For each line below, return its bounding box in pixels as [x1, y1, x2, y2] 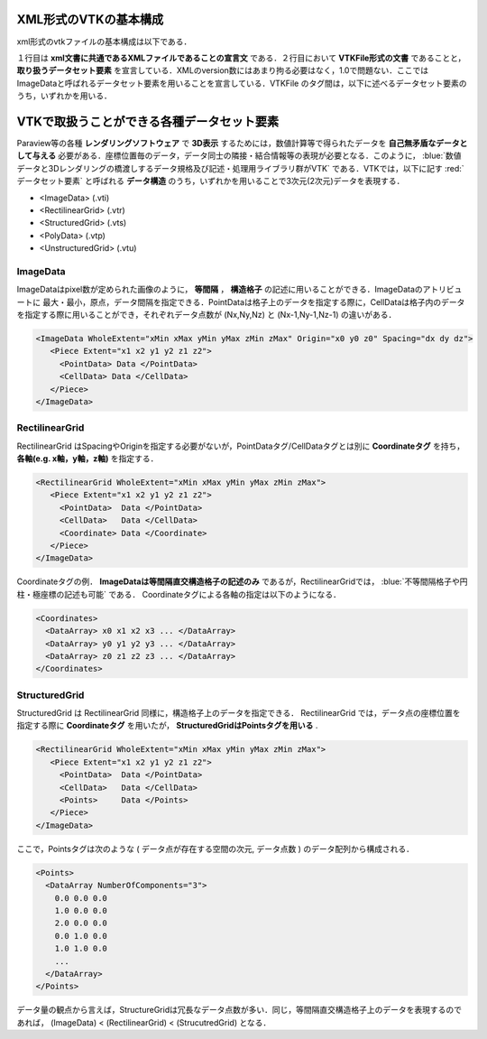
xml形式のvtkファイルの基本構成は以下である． [16, 36, 192, 47]
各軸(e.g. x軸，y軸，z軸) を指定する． [16, 453, 159, 464]
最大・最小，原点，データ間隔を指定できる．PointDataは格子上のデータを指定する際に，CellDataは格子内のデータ [41, 296, 465, 307]
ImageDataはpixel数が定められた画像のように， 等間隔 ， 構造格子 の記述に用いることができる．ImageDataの [16, 284, 423, 295]
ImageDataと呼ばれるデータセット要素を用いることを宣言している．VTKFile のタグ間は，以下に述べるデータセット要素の [16, 78, 467, 88]
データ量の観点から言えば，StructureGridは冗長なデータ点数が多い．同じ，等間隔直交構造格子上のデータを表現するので [16, 1005, 462, 1016]
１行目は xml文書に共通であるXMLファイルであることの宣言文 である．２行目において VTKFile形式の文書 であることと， [16, 52, 466, 63]
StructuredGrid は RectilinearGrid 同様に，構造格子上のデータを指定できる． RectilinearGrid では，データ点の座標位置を [16, 708, 461, 719]
